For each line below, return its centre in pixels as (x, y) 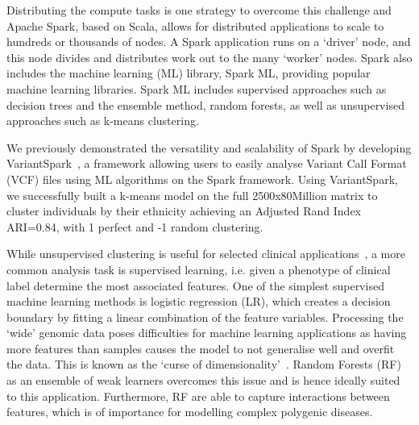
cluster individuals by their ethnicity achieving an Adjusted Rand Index (184, 211)
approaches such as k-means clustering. (103, 121)
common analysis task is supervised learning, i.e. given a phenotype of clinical (199, 269)
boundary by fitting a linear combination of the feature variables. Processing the (205, 317)
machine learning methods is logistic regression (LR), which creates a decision (199, 301)
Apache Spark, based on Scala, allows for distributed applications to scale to (195, 25)
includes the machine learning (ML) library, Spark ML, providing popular (189, 73)
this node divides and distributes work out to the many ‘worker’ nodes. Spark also (209, 57)
